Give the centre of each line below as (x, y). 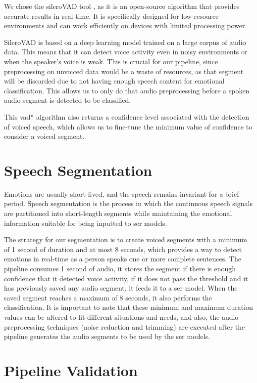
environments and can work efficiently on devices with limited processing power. (126, 25)
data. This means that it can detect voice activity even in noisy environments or (126, 52)
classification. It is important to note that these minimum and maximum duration (128, 307)
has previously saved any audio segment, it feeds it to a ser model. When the (121, 288)
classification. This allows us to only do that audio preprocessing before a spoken (127, 90)
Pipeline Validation (71, 370)
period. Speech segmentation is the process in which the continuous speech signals (128, 203)
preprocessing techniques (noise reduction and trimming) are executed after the (125, 326)
